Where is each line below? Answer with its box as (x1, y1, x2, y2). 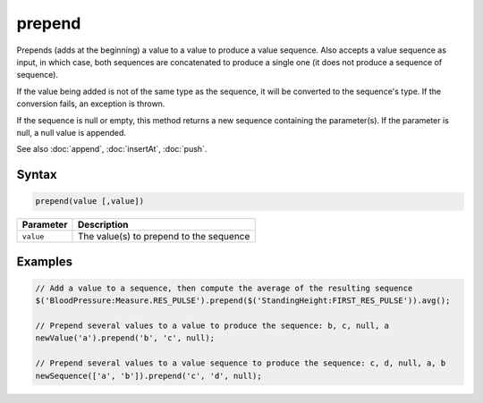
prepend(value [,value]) (35, 197, 145, 206)
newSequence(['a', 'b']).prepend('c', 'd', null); (35, 371, 263, 381)
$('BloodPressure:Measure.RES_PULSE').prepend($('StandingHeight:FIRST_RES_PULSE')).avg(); (35, 296, 451, 306)
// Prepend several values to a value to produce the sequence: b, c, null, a (35, 321, 389, 331)
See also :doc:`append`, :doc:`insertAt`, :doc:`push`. (16, 144, 208, 155)
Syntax (16, 167, 57, 182)
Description (77, 219, 129, 231)
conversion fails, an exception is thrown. (16, 98, 165, 109)
